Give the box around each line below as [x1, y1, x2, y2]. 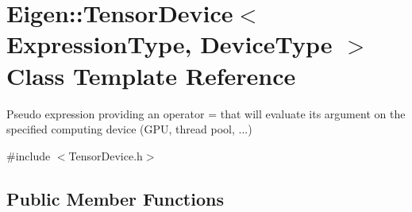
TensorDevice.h [68, 147, 143, 164]
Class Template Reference [6, 59, 296, 91]
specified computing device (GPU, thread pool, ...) [6, 121, 252, 137]
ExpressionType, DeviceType [6, 28, 333, 60]
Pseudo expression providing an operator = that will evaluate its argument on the [6, 105, 406, 121]
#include [6, 147, 51, 164]
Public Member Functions [6, 186, 224, 210]
